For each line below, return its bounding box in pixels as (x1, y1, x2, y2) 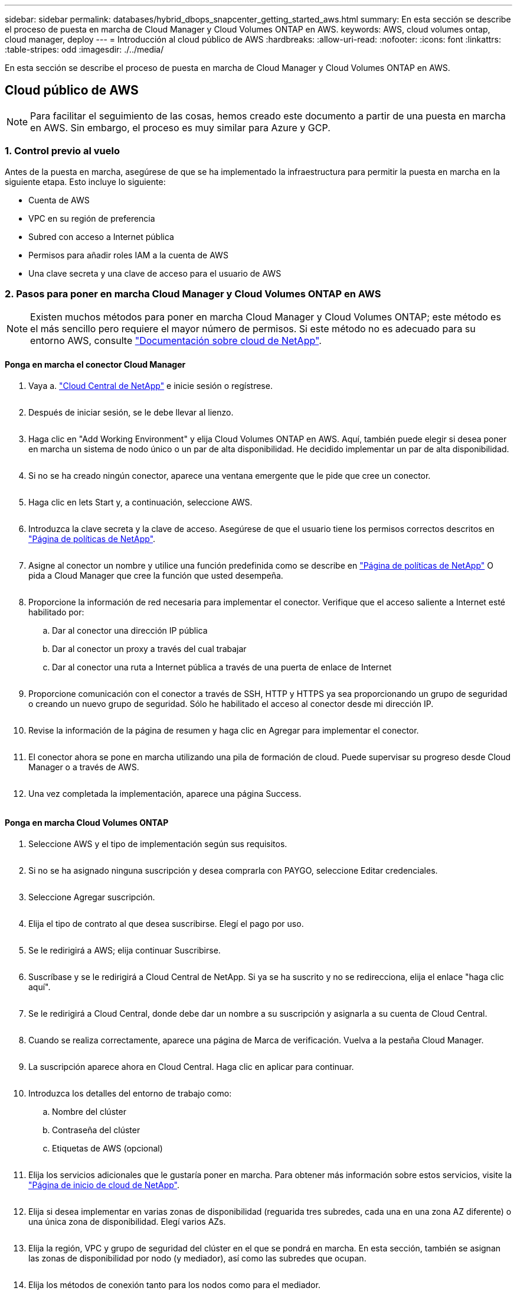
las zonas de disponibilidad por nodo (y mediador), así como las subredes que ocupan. (28, 1253, 367, 1263)
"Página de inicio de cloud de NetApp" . (28, 1179, 180, 1190)
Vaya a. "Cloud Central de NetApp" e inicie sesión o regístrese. (28, 380, 273, 391)
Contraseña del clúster (52, 1124, 140, 1135)
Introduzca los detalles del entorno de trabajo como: (28, 1088, 232, 1098)
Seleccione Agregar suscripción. (28, 891, 155, 902)
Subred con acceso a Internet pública (28, 231, 174, 242)
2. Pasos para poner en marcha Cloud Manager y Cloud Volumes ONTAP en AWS (5, 287, 381, 300)
